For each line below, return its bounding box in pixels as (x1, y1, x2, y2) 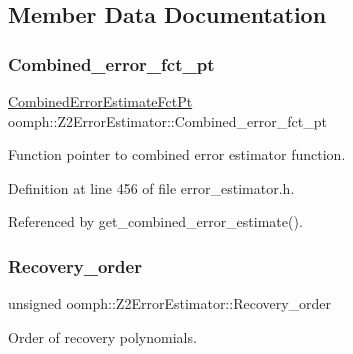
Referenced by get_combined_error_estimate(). (8, 211, 303, 232)
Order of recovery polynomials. (8, 326, 197, 347)
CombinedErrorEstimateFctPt (8, 91, 193, 111)
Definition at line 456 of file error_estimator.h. (8, 177, 295, 198)
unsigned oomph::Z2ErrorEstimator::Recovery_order (8, 293, 332, 314)
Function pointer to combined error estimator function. (8, 144, 346, 165)
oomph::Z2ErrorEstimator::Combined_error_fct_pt (8, 110, 327, 131)
